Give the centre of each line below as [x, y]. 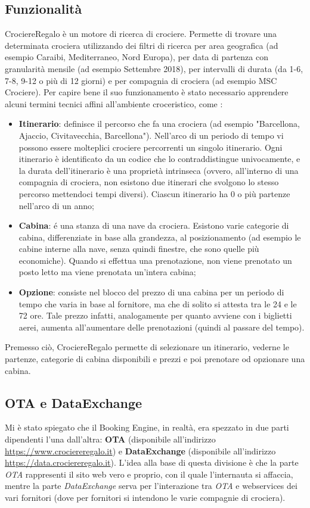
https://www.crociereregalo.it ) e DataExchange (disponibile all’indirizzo [140, 451]
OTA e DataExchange [74, 402]
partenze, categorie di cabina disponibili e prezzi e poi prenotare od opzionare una [155, 359]
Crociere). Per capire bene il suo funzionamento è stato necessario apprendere [147, 92]
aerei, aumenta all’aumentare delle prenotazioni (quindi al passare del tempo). [162, 327]
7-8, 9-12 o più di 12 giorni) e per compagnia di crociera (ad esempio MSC [141, 80]
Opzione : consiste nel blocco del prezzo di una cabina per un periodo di [151, 292]
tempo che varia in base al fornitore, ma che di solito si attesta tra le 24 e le [158, 303]
